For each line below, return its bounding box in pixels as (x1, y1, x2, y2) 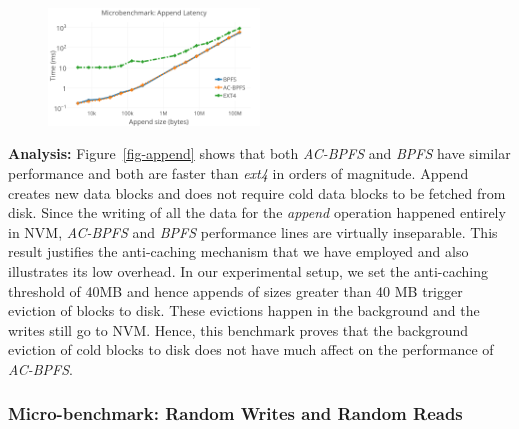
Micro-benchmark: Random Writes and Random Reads (8, 401, 463, 426)
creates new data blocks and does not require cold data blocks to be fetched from (8, 182, 506, 203)
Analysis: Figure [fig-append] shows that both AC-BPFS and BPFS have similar (8, 143, 511, 164)
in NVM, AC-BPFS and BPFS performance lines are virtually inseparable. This (8, 221, 498, 242)
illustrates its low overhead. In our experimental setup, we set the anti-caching (8, 260, 489, 281)
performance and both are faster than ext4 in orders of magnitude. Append (8, 162, 469, 183)
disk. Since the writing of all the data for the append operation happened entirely (8, 202, 506, 223)
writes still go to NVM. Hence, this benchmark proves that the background (8, 319, 469, 340)
